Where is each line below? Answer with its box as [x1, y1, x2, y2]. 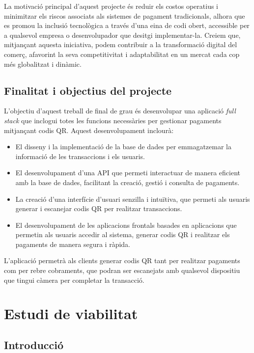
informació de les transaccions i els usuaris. [15, 151, 145, 161]
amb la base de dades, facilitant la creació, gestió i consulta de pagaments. [15, 177, 240, 187]
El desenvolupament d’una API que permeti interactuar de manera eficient [15, 167, 240, 178]
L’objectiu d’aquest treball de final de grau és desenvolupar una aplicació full [4, 106, 236, 116]
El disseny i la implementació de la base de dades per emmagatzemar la [15, 141, 231, 152]
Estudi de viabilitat [4, 303, 138, 324]
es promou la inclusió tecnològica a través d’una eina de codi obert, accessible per [4, 20, 250, 30]
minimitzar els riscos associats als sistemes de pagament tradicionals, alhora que [4, 10, 245, 21]
